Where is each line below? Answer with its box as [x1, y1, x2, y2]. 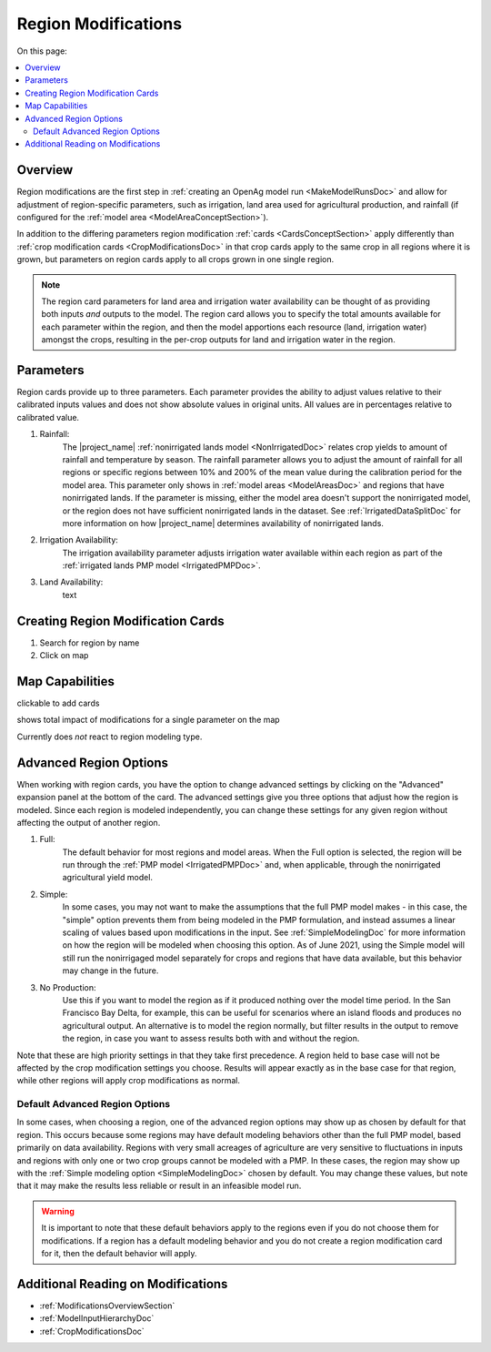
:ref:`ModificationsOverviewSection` [39, 1300, 175, 1311]
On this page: [16, 46, 67, 56]
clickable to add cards [16, 697, 100, 709]
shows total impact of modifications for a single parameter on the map [16, 715, 281, 726]
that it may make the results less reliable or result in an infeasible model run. [16, 1180, 302, 1192]
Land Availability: [39, 576, 104, 587]
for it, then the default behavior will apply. [41, 1248, 197, 1258]
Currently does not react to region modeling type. [16, 731, 203, 742]
